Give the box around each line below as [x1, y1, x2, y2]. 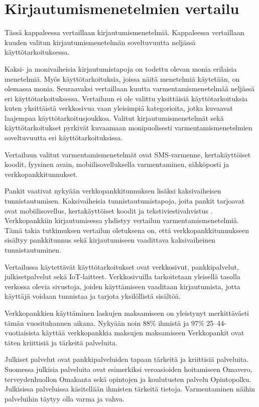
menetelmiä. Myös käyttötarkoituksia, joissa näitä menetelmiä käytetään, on [5, 73, 240, 84]
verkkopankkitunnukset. [5, 168, 78, 179]
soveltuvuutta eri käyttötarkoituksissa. [5, 132, 123, 143]
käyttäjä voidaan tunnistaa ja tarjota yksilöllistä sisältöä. [5, 291, 181, 301]
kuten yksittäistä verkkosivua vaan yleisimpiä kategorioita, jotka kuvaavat [5, 103, 233, 113]
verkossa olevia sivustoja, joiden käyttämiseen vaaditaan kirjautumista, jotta [5, 281, 240, 291]
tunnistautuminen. [5, 245, 61, 255]
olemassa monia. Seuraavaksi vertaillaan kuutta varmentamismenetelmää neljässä [5, 83, 254, 94]
